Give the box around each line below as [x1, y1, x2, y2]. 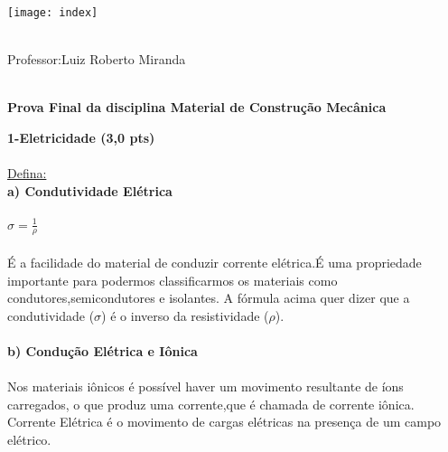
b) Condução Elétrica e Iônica [7, 341, 198, 360]
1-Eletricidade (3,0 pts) [7, 128, 155, 147]
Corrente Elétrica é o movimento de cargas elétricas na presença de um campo [7, 412, 442, 431]
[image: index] [7, 6, 98, 19]
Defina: [7, 164, 47, 183]
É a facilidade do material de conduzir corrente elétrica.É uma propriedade [7, 252, 422, 271]
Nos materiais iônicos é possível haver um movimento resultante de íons [7, 377, 404, 396]
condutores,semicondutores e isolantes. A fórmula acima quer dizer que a [7, 288, 410, 307]
